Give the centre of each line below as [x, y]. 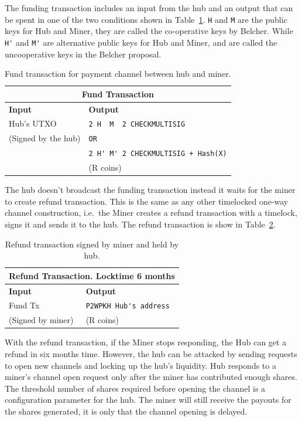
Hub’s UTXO [33, 123]
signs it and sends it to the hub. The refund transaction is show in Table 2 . [140, 224]
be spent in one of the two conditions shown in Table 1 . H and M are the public [146, 19]
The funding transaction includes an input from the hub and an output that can [149, 8]
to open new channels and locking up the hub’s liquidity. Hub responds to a [140, 365]
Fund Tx [24, 305]
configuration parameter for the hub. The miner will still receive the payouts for [148, 400]
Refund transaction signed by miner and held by [92, 244]
